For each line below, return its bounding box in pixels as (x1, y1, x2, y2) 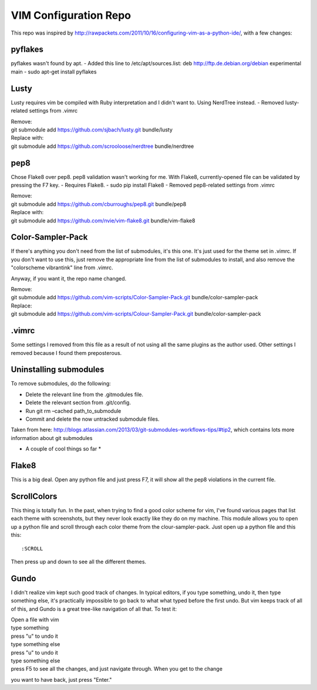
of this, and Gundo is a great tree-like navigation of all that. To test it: (11, 605, 177, 613)
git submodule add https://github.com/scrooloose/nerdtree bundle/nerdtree (11, 143, 194, 150)
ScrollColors (11, 491, 58, 501)
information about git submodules (11, 434, 93, 441)
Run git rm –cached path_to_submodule (25, 407, 122, 414)
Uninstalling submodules (11, 364, 104, 375)
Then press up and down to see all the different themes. (11, 558, 147, 565)
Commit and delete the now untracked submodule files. (25, 415, 160, 422)
